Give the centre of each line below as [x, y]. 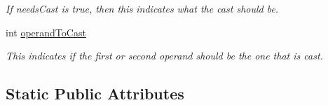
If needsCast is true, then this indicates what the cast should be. [142, 8]
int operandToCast [46, 32]
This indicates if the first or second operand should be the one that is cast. [164, 56]
